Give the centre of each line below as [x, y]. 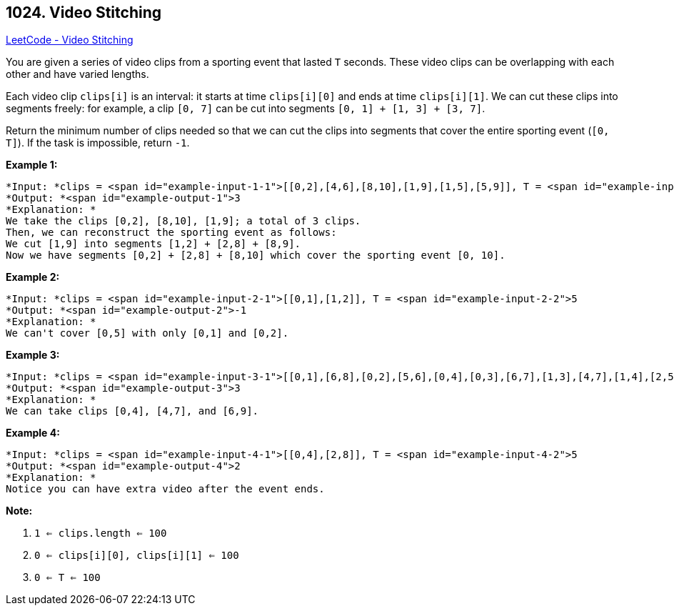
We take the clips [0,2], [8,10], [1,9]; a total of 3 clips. [183, 221]
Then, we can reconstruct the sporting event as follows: [171, 233]
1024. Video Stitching [84, 13]
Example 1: [32, 165]
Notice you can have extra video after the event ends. [165, 489]
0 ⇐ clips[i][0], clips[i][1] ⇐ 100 [137, 556]
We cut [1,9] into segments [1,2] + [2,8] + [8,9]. [154, 244]
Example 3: [33, 355]
